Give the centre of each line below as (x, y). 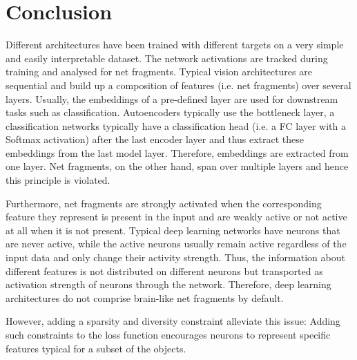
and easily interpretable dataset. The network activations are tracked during (167, 58)
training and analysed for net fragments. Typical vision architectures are (159, 72)
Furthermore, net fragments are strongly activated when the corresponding (164, 203)
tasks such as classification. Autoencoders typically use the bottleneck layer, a (170, 112)
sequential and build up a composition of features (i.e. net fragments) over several (178, 85)
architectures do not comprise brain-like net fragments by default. (145, 297)
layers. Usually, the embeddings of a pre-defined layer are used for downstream (172, 98)
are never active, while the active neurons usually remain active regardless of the (176, 244)
